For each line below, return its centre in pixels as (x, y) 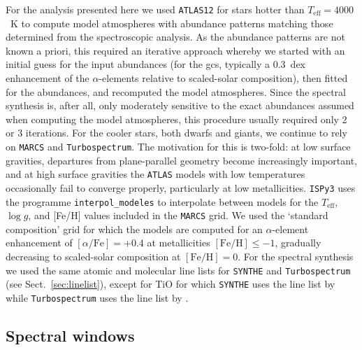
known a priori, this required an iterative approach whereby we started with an (175, 50)
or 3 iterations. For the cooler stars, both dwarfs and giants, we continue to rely (176, 133)
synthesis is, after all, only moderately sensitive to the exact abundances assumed (180, 105)
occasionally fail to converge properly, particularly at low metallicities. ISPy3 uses (181, 187)
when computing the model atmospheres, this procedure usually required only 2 (176, 119)
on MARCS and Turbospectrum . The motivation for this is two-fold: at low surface (178, 146)
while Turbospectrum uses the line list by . (97, 297)
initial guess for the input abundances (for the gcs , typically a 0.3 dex (155, 64)
